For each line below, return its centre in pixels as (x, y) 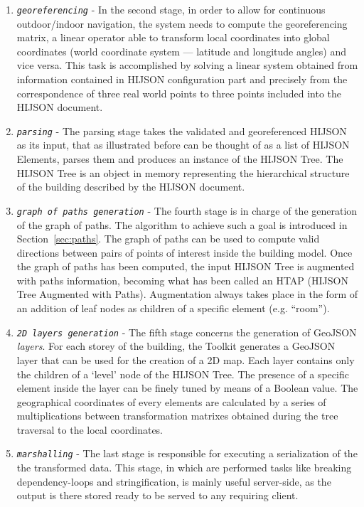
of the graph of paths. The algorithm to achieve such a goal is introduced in (182, 224)
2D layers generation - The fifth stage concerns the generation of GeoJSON (187, 332)
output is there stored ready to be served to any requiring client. (157, 495)
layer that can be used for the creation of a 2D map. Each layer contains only (186, 359)
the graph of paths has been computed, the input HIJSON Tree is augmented (186, 266)
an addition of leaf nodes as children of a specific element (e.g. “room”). (173, 308)
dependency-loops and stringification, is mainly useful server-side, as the (174, 481)
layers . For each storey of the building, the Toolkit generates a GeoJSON (176, 346)
